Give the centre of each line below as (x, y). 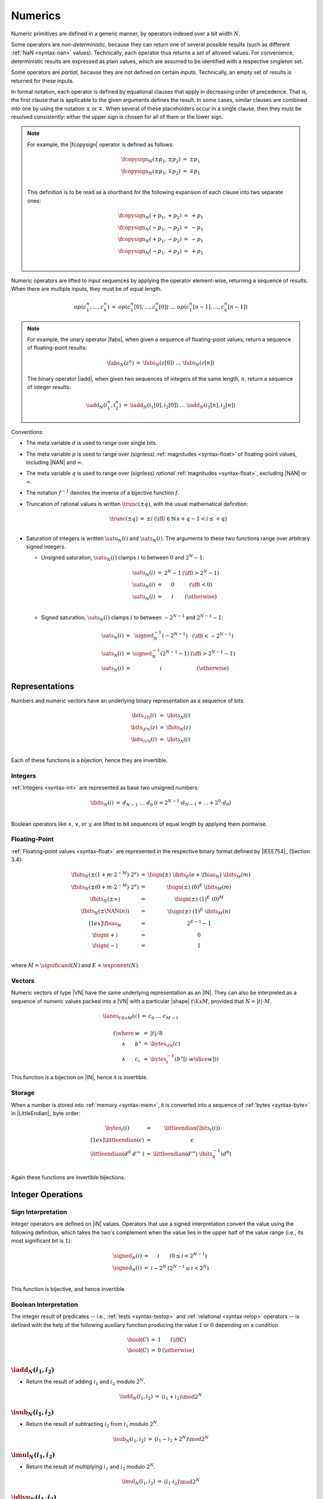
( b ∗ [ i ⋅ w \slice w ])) (196, 1059)
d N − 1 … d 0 (138, 803)
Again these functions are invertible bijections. (68, 1178)
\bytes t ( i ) (117, 1129)
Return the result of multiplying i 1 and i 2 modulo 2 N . (91, 1467)
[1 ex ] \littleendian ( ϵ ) (118, 1140)
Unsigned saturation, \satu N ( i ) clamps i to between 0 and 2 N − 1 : (123, 558)
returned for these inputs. (42, 80)
